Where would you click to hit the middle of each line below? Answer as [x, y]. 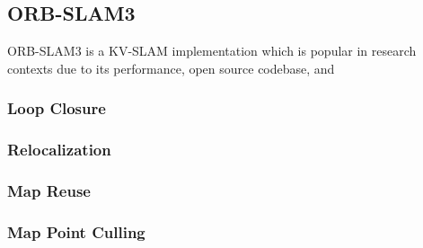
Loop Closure [57, 108]
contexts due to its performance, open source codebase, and [171, 68]
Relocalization [59, 150]
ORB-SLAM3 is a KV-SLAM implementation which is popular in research [212, 51]
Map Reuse [49, 190]
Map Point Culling [76, 231]
